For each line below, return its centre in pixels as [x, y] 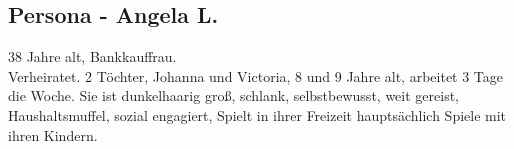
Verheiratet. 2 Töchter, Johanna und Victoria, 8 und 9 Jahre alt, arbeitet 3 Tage [256, 75]
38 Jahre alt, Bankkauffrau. [92, 56]
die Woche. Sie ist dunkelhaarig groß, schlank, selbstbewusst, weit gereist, [233, 95]
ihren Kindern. [53, 134]
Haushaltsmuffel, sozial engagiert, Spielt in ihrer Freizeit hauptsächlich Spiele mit [257, 114]
